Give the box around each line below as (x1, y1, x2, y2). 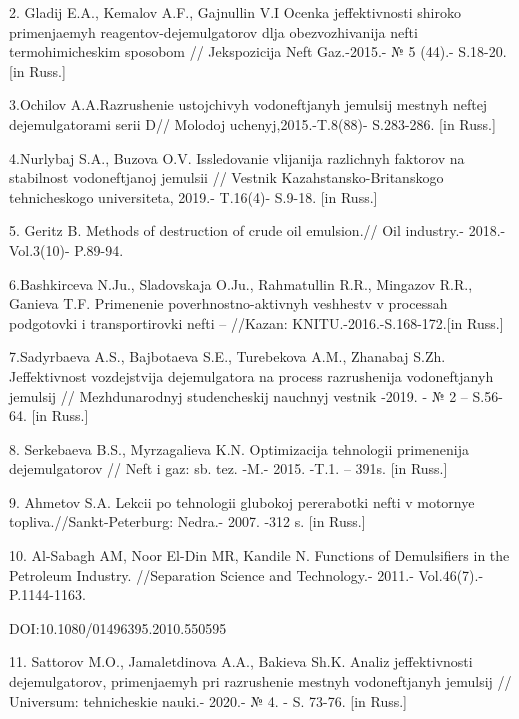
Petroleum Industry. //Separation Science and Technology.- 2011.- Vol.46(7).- (9, 564, 484, 585)
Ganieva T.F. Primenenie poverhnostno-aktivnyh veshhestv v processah (9, 293, 448, 314)
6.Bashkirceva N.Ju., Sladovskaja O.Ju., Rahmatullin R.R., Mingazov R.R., (9, 273, 473, 294)
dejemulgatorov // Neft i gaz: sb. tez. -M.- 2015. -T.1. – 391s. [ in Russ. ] (9, 458, 448, 479)
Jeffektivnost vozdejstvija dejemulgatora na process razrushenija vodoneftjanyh (9, 365, 494, 386)
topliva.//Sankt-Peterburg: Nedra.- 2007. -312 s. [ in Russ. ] (9, 511, 366, 532)
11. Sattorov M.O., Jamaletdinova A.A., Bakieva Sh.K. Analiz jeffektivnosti (9, 651, 473, 672)
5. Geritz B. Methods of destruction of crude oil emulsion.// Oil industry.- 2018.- (9, 220, 506, 241)
